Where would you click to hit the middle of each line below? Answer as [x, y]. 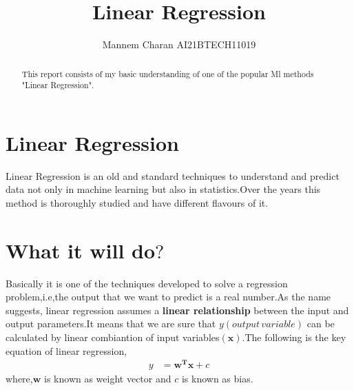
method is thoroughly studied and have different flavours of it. [137, 202]
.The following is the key [294, 337]
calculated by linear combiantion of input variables [113, 337]
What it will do [81, 250]
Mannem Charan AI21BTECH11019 [179, 44]
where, [19, 379]
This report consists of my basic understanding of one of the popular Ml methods [168, 73]
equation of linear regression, [66, 350]
